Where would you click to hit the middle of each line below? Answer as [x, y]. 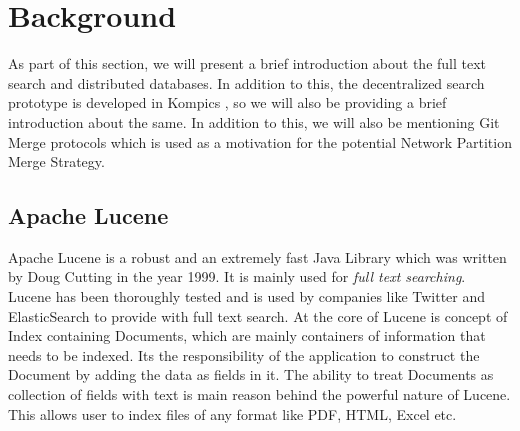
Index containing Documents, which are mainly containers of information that [247, 335]
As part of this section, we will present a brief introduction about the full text [247, 63]
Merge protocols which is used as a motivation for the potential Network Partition [260, 141]
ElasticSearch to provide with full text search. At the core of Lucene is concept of [258, 315]
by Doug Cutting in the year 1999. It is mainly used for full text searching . [237, 276]
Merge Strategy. [56, 161]
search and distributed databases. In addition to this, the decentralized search [246, 82]
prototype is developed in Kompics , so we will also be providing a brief [227, 102]
